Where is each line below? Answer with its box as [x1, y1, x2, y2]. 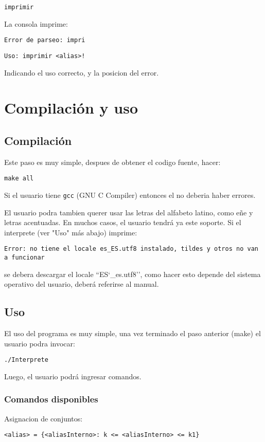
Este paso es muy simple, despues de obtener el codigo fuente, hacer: [4, 156, 221, 167]
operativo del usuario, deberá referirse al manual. [4, 279, 159, 289]
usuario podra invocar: [4, 338, 75, 348]
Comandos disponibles [4, 393, 98, 406]
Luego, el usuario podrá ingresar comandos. [4, 371, 142, 381]
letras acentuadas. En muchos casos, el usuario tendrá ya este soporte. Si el [4, 217, 241, 228]
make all [4, 175, 34, 182]
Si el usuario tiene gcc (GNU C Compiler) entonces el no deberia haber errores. [4, 189, 256, 200]
